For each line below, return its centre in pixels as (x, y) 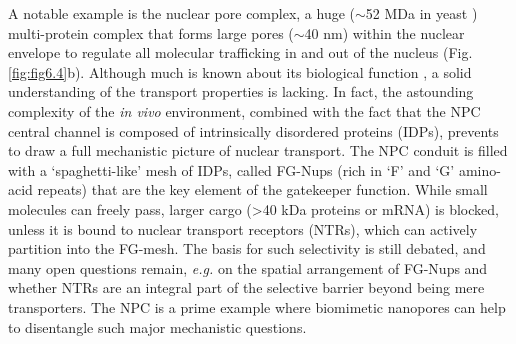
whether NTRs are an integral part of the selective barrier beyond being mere (246, 287)
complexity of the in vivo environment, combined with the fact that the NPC (244, 110)
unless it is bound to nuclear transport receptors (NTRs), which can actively (243, 228)
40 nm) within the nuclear (384, 32)
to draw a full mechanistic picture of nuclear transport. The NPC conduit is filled (258, 150)
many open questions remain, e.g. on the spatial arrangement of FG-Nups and (248, 267)
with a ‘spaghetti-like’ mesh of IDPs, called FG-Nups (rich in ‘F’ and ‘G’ (231, 169)
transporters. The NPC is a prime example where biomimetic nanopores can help (257, 306)
